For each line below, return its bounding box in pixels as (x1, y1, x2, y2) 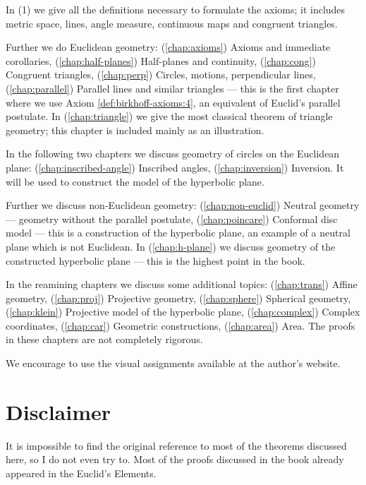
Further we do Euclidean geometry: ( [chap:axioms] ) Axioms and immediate (6, 40, 331, 54)
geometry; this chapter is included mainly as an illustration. (6, 122, 264, 137)
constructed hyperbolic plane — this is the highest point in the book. (6, 253, 305, 268)
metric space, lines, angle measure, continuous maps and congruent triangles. (6, 16, 338, 30)
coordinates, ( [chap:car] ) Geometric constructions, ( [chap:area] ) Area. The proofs (6, 318, 355, 333)
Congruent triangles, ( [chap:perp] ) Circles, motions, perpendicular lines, (6, 67, 316, 82)
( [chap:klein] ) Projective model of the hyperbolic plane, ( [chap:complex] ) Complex (6, 304, 360, 319)
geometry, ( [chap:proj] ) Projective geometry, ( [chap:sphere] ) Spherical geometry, (6, 290, 351, 305)
